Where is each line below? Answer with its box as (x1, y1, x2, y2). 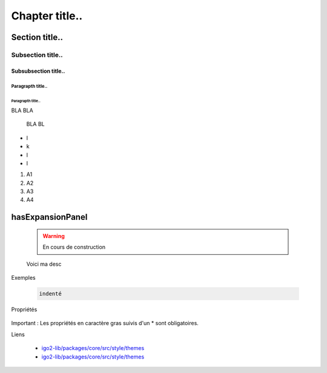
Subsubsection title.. (11, 67, 65, 74)
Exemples (11, 274, 36, 282)
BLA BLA (11, 107, 33, 114)
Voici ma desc (26, 260, 62, 268)
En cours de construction (42, 243, 106, 251)
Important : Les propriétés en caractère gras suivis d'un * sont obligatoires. (11, 320, 199, 327)
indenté (39, 291, 62, 297)
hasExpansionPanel (11, 212, 88, 222)
